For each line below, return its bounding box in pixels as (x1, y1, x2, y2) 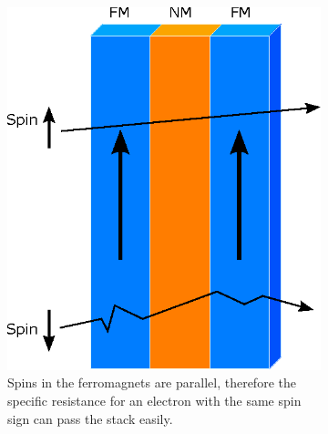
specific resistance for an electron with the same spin (7, 390, 302, 409)
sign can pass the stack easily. (7, 408, 173, 428)
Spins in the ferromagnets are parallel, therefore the (7, 373, 296, 392)
